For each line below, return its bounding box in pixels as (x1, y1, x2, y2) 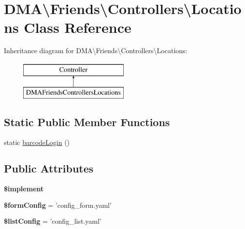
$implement (4, 184, 44, 194)
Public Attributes (4, 161, 94, 176)
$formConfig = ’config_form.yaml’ (4, 200, 112, 210)
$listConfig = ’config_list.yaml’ (4, 216, 101, 226)
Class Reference (24, 17, 131, 37)
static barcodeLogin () (4, 137, 70, 147)
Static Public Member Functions (4, 114, 170, 129)
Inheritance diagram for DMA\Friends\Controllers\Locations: (4, 45, 187, 56)
